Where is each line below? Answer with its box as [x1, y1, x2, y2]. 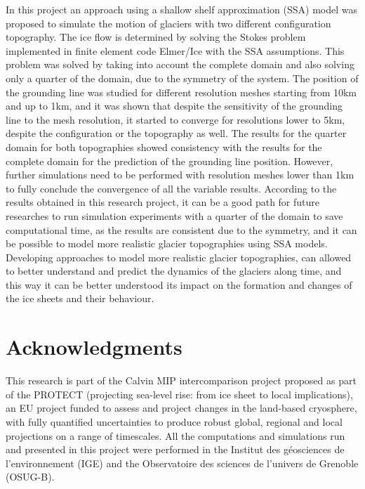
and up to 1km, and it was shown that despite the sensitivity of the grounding [6, 98, 343, 113]
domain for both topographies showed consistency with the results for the [6, 139, 322, 154]
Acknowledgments [6, 332, 182, 361]
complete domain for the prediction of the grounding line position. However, [6, 153, 333, 168]
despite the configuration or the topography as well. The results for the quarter [6, 126, 347, 141]
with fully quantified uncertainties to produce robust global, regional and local [6, 414, 343, 429]
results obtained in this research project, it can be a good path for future [6, 195, 320, 209]
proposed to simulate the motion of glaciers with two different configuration [6, 15, 331, 30]
